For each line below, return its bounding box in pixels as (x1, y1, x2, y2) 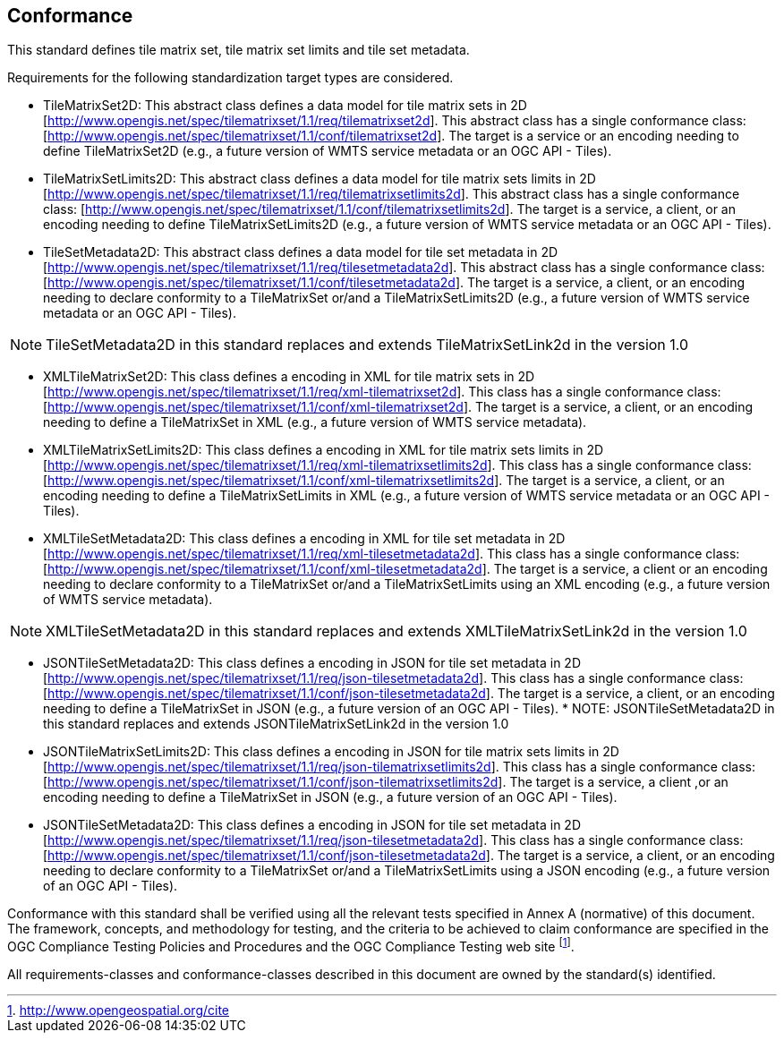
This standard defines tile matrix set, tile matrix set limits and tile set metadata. (7, 42, 470, 58)
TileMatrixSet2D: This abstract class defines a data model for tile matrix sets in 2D (43, 98, 527, 114)
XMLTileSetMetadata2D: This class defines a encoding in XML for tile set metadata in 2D (43, 531, 566, 547)
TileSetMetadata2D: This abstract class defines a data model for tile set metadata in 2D (43, 244, 558, 260)
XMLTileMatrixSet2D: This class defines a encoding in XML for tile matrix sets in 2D (43, 369, 535, 385)
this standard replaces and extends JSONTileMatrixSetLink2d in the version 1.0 (43, 716, 509, 732)
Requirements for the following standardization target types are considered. (7, 70, 454, 86)
